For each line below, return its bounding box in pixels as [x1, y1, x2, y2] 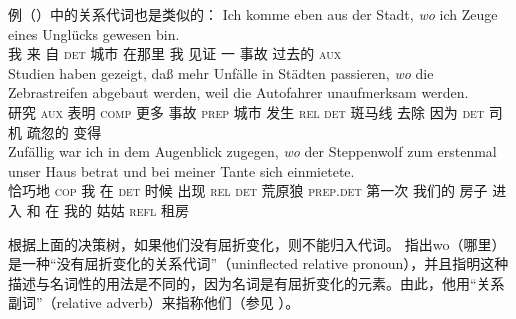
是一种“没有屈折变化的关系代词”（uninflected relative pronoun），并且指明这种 [8, 253, 509, 274]
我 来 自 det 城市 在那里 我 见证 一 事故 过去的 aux [8, 43, 342, 64]
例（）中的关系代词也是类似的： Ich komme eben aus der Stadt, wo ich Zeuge [8, 4, 498, 24]
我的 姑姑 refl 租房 [63, 199, 189, 220]
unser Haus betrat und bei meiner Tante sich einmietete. [8, 160, 355, 181]
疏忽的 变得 [26, 121, 102, 142]
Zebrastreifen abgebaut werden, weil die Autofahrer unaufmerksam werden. [8, 82, 469, 103]
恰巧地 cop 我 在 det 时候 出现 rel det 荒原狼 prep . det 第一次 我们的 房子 [8, 180, 488, 201]
